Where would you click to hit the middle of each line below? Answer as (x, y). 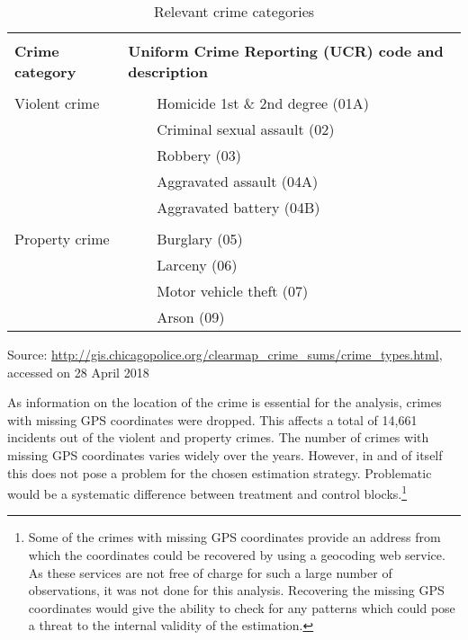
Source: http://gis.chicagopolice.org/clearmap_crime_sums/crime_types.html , (225, 354)
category (45, 71)
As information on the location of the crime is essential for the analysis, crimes (225, 402)
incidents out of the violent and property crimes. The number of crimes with (218, 437)
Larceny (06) (197, 265)
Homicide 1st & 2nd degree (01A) (263, 103)
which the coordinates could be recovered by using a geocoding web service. (237, 555)
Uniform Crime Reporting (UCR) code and (286, 51)
